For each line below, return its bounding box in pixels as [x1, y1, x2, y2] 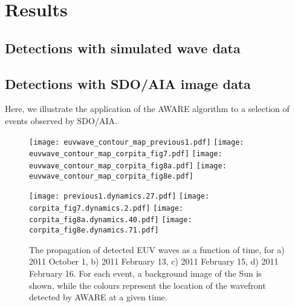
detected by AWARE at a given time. [29, 291, 167, 303]
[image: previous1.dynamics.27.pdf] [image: [29, 192, 210, 201]
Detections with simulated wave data [5, 38, 241, 57]
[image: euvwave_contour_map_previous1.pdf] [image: [29, 137, 244, 147]
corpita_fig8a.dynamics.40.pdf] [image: [29, 216, 192, 225]
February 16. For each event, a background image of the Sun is [29, 266, 262, 279]
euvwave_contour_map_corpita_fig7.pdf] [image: [29, 150, 222, 159]
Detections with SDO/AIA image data [5, 74, 251, 93]
